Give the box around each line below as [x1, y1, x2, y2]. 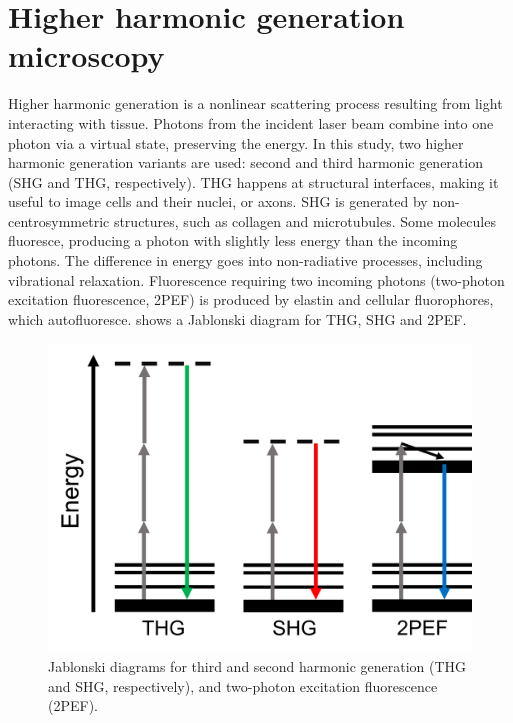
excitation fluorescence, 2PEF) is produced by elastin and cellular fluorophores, [8, 289, 494, 310]
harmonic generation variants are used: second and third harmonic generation [8, 152, 483, 173]
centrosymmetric [8, 210, 110, 231]
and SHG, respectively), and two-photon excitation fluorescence [48, 675, 438, 696]
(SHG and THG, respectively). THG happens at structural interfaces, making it [8, 171, 499, 192]
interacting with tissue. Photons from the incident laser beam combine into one [8, 112, 494, 133]
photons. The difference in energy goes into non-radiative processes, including [8, 250, 483, 271]
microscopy [8, 35, 165, 76]
